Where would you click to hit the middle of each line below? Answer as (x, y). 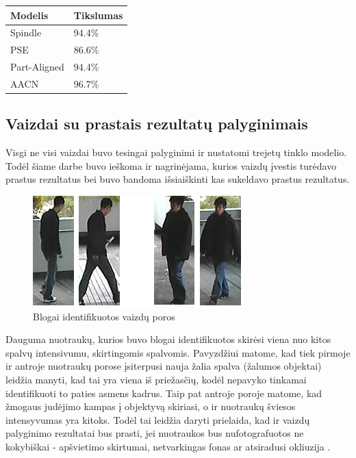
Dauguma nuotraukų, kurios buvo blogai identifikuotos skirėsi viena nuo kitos (168, 339)
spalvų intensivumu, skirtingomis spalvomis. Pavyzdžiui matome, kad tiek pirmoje (178, 352)
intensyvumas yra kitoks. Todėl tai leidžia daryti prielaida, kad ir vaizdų (158, 419)
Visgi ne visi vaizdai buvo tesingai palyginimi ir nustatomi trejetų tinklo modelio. (176, 152)
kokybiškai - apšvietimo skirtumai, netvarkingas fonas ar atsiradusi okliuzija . (168, 446)
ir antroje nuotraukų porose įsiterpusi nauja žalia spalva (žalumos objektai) (164, 366)
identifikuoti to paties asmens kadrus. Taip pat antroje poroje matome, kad (164, 393)
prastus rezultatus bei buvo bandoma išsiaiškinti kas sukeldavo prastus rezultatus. (178, 179)
